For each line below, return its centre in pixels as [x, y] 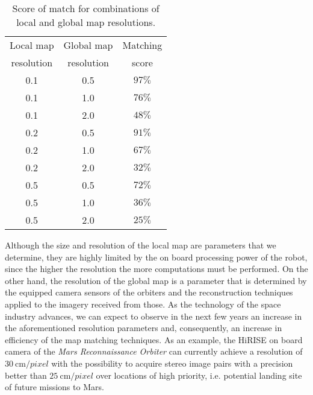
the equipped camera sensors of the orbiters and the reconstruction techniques [149, 292]
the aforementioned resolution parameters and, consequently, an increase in [144, 328]
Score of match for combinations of [86, 8]
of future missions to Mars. [54, 387]
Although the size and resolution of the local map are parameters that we [141, 245]
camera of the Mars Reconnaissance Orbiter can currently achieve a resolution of [154, 351]
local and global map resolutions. [86, 22]
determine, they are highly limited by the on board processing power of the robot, [156, 257]
